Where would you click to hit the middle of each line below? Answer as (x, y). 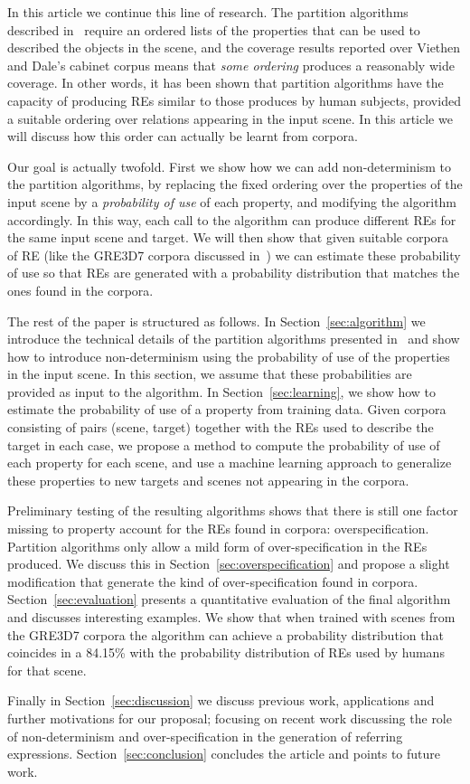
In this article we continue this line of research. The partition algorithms (208, 12)
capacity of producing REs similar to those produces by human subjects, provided (234, 100)
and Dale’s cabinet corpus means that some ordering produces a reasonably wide (231, 65)
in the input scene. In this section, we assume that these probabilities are (210, 374)
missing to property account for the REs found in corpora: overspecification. (218, 529)
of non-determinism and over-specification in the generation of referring (205, 736)
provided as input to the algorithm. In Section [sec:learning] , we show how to (222, 391)
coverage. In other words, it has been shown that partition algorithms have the (226, 83)
